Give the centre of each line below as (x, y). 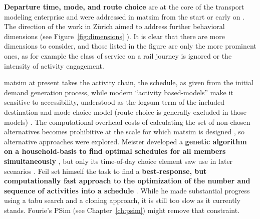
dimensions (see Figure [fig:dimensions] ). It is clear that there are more (115, 36)
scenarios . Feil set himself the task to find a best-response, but (105, 171)
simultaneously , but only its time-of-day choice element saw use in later (118, 161)
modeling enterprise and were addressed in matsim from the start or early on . (124, 16)
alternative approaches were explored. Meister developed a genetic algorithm (125, 141)
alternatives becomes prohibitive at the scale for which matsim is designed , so (124, 132)
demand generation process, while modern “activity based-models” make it (119, 92)
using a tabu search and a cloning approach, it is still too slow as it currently (122, 200)
